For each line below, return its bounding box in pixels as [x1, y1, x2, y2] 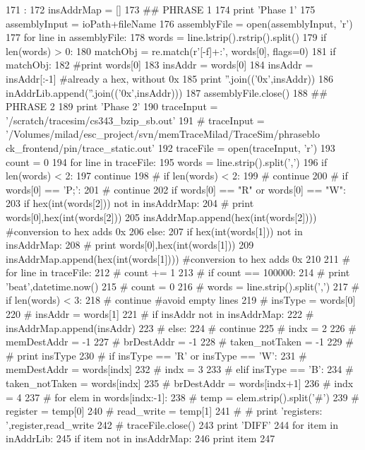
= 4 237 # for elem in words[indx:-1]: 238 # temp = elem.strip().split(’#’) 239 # [6, 389, 359, 404]
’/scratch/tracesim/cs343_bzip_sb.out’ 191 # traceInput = [6, 112, 265, 127]
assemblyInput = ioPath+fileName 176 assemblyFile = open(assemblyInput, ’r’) [6, 16, 353, 30]
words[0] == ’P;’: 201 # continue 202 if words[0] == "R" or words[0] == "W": [6, 182, 346, 196]
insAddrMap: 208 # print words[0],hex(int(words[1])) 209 [6, 237, 254, 252]
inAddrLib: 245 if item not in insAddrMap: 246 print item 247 [6, 431, 275, 446]
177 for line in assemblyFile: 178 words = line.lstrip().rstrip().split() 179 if [6, 30, 327, 45]
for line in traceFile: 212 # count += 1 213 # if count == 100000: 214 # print [6, 265, 350, 280]
